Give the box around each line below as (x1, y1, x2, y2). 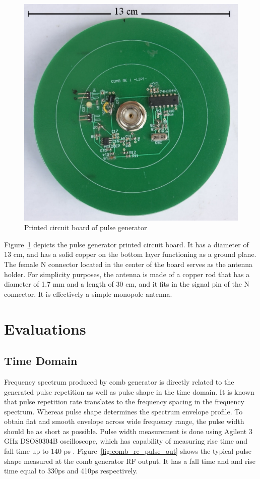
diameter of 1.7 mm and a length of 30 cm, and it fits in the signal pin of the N (4, 279, 250, 289)
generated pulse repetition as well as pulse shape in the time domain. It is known (4, 386, 254, 397)
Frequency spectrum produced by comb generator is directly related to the (4, 376, 234, 387)
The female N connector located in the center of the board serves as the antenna (4, 258, 253, 269)
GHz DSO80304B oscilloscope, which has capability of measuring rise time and (4, 436, 248, 446)
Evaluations (4, 318, 86, 339)
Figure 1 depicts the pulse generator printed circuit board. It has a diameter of (4, 239, 249, 249)
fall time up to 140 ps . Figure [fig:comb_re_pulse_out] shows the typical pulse (4, 446, 252, 456)
